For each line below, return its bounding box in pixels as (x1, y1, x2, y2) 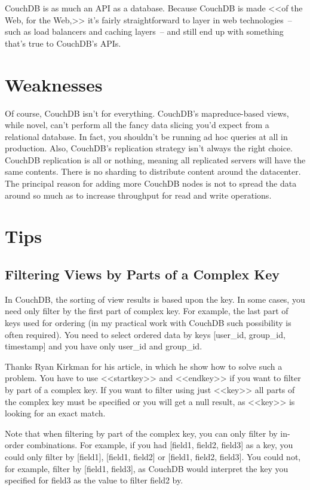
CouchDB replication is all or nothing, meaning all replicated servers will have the (5, 153, 306, 166)
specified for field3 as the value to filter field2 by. (5, 474, 183, 486)
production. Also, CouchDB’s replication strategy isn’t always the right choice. (5, 142, 293, 154)
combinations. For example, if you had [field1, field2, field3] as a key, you (26, 439, 293, 451)
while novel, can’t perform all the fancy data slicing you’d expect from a (5, 118, 269, 131)
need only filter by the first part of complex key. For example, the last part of (5, 305, 288, 317)
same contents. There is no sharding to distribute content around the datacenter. (5, 165, 301, 178)
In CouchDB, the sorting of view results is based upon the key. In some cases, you (5, 293, 305, 305)
